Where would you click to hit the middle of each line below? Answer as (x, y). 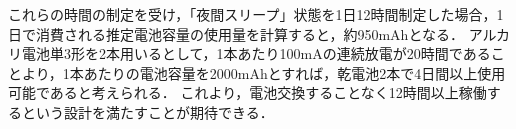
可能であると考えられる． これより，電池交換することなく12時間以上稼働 (247, 92)
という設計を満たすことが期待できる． (147, 111)
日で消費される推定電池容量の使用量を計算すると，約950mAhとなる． (236, 33)
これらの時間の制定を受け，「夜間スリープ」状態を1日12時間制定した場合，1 (256, 14)
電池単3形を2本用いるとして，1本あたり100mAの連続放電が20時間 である (256, 53)
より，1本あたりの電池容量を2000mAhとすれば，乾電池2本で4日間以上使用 (263, 72)
